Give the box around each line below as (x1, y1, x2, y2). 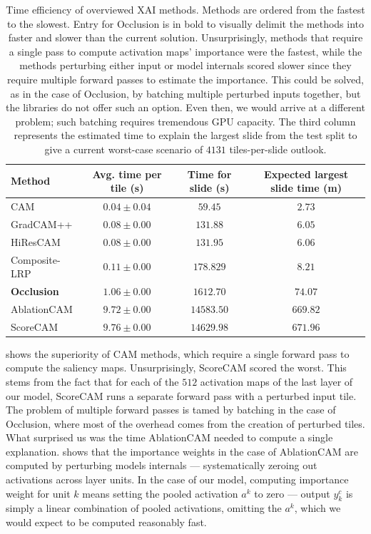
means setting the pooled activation (82, 486, 238, 500)
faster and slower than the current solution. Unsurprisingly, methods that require (8, 30, 363, 45)
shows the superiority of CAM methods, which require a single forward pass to (6, 346, 350, 361)
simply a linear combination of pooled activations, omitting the (6, 500, 282, 515)
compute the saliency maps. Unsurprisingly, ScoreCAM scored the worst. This (6, 360, 347, 375)
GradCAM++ (11, 216, 73, 231)
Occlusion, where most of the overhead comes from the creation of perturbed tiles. (6, 416, 365, 431)
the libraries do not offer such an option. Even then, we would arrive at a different (6, 100, 365, 115)
